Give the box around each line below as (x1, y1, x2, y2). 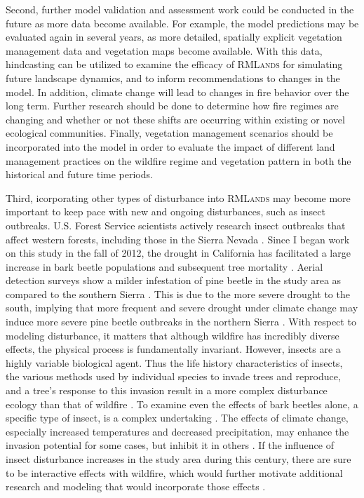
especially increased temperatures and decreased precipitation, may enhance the (6, 424, 349, 438)
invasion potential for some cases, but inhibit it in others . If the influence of (6, 438, 334, 452)
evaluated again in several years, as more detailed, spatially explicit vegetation (6, 29, 342, 44)
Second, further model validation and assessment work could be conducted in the (6, 2, 354, 16)
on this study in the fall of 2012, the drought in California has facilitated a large (6, 245, 351, 260)
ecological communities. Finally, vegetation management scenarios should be (6, 126, 333, 140)
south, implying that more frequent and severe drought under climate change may (6, 300, 358, 315)
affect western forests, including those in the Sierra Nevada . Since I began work (6, 231, 350, 246)
